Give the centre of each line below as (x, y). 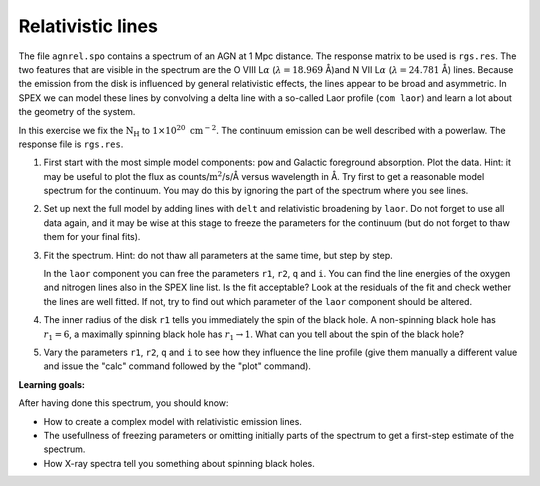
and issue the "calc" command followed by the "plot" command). (177, 366)
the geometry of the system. (77, 112)
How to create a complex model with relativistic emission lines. (172, 421)
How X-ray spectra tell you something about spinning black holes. (179, 463)
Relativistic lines (88, 26)
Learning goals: (51, 384)
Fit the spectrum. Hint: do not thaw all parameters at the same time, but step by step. (218, 255)
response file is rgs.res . (71, 144)
